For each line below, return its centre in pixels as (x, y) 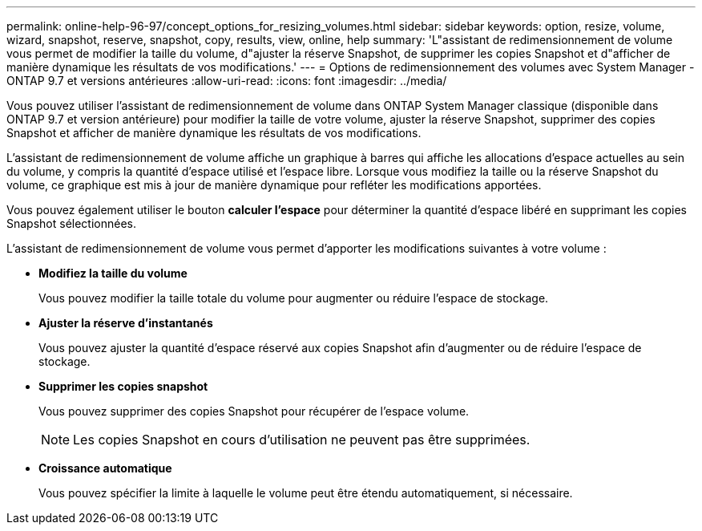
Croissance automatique (105, 468)
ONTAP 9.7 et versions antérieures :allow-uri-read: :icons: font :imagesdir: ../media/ (227, 81)
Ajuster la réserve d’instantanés (126, 323)
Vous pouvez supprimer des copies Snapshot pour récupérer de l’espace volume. (254, 411)
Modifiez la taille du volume (113, 273)
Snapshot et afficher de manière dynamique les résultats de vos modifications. (214, 133)
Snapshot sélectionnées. (72, 223)
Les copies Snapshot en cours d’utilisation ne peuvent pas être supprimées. (302, 440)
